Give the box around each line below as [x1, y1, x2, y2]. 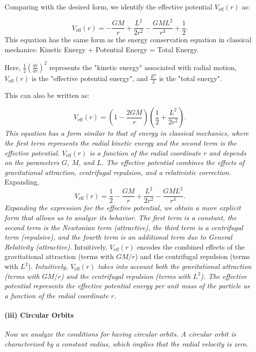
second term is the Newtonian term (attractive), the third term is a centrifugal [4, 222, 243, 232]
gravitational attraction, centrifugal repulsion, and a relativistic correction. [4, 167, 231, 177]
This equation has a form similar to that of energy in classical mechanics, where [4, 128, 249, 138]
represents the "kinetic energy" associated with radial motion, [49, 62, 237, 72]
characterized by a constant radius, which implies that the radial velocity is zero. [4, 338, 249, 349]
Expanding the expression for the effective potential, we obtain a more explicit [4, 202, 241, 213]
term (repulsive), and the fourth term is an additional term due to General [4, 232, 233, 242]
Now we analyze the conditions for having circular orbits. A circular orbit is [4, 329, 236, 339]
